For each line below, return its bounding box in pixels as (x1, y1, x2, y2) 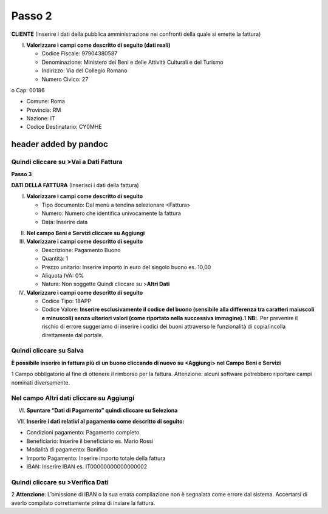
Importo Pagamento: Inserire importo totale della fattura (26, 454, 166, 462)
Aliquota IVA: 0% (41, 272, 84, 279)
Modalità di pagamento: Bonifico (26, 446, 108, 453)
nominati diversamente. (11, 379, 70, 386)
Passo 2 (11, 9, 52, 22)
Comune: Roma (26, 98, 65, 105)
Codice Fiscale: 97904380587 (41, 50, 118, 57)
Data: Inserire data (41, 218, 88, 225)
